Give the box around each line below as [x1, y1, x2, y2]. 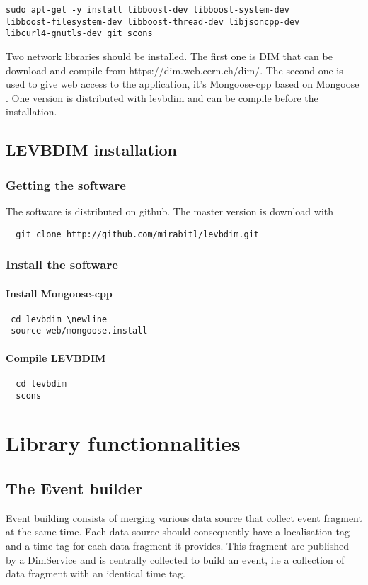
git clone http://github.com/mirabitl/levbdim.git [16, 229, 259, 239]
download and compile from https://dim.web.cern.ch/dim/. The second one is [6, 62, 343, 77]
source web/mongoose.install [11, 326, 148, 336]
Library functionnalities [6, 428, 241, 458]
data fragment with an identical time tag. [6, 566, 185, 581]
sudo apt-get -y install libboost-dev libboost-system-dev [6, 5, 289, 15]
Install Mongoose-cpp [6, 285, 113, 300]
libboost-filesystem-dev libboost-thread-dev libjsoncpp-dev [6, 16, 300, 27]
